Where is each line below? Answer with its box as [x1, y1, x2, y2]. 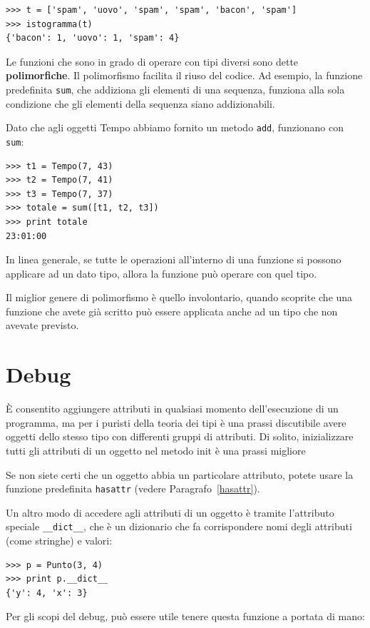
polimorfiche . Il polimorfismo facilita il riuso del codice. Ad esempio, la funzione [6, 68, 363, 83]
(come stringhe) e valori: [6, 533, 113, 548]
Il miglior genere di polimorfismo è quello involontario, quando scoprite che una [6, 290, 353, 305]
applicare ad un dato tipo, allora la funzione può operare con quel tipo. [6, 265, 317, 280]
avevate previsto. [6, 318, 79, 333]
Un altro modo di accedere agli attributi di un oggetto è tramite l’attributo [6, 505, 334, 520]
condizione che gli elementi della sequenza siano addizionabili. [6, 96, 275, 111]
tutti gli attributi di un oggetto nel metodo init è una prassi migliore [6, 442, 306, 457]
